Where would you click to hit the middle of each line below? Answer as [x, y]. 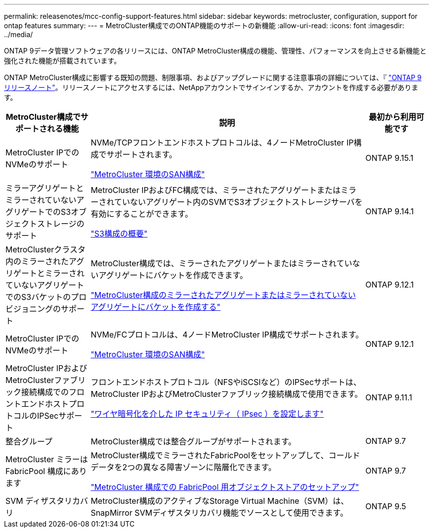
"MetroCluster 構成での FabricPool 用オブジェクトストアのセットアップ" [225, 487]
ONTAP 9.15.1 [390, 158]
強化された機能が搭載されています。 [63, 61]
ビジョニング [29, 309]
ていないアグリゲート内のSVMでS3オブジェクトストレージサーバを [238, 202]
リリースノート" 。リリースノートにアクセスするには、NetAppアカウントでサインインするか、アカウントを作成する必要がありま [211, 87]
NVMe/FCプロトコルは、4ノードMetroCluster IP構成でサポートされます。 [227, 335]
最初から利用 [393, 117]
